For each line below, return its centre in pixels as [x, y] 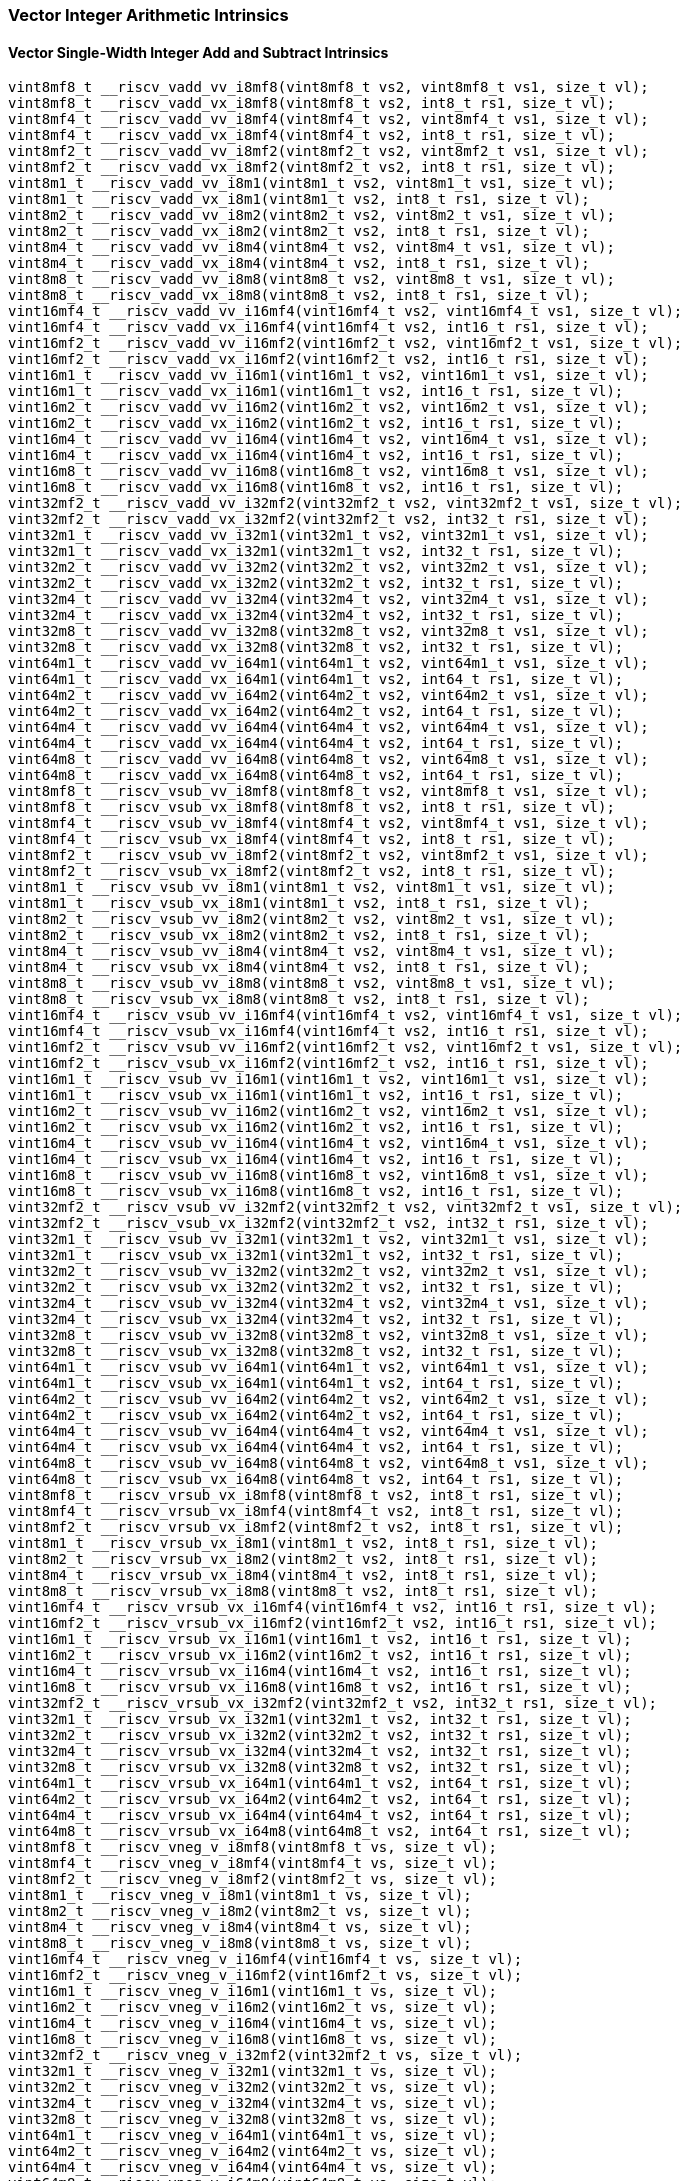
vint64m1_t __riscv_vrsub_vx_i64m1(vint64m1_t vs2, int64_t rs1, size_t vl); [320, 1783]
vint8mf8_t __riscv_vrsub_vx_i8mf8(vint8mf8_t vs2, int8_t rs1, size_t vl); [316, 1495]
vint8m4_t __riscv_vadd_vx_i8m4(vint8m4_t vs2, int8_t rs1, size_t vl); [299, 263]
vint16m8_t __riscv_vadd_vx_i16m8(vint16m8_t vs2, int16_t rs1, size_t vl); [316, 487]
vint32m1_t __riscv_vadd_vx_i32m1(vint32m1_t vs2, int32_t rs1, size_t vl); [316, 551]
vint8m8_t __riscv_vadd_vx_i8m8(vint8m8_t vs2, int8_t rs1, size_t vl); [299, 295]
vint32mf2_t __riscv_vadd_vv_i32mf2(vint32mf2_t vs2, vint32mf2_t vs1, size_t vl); [345, 503]
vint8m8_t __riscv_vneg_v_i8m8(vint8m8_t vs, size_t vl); [240, 1943]
